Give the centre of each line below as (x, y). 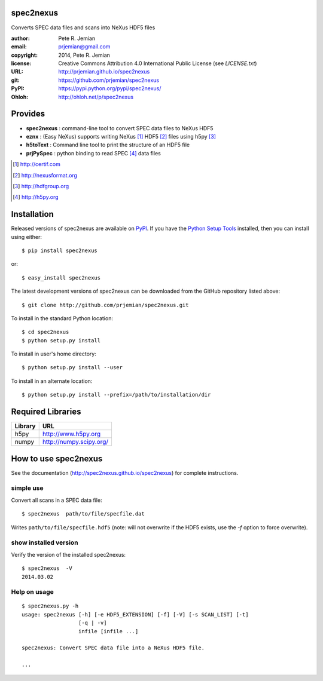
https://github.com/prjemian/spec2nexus (109, 80)
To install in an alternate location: (52, 381)
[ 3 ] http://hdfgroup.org (41, 186)
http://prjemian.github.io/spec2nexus (104, 72)
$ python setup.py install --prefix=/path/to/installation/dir (116, 395)
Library (25, 426)
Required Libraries (46, 412)
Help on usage (32, 592)
